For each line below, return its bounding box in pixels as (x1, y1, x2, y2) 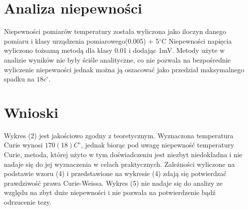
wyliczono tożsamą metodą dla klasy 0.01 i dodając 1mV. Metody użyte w (4, 45, 225, 55)
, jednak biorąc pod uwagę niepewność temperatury (81, 140, 234, 150)
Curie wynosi (4, 140, 43, 150)
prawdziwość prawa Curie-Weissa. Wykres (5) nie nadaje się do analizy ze (4, 178, 223, 188)
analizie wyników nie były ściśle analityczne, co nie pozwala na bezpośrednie (4, 54, 231, 65)
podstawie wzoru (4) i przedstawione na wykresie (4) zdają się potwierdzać (4, 168, 227, 178)
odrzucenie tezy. (4, 196, 51, 207)
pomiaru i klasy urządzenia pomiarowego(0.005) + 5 (4, 35, 159, 46)
